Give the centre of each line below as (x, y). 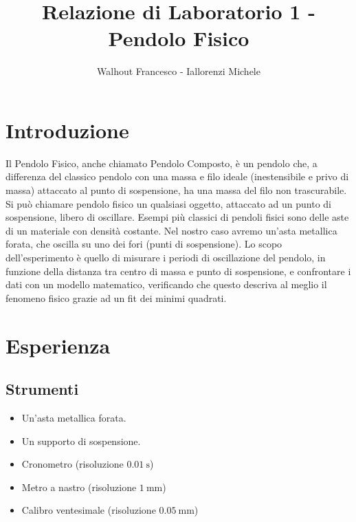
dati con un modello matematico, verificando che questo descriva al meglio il (166, 284)
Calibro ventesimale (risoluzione (89, 510)
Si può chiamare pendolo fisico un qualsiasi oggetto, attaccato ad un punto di (168, 203)
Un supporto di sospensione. (81, 441)
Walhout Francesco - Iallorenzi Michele (179, 71)
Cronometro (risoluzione (73, 464)
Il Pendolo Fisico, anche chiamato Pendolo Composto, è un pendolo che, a (162, 163)
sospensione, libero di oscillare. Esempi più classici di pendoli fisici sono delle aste (177, 217)
